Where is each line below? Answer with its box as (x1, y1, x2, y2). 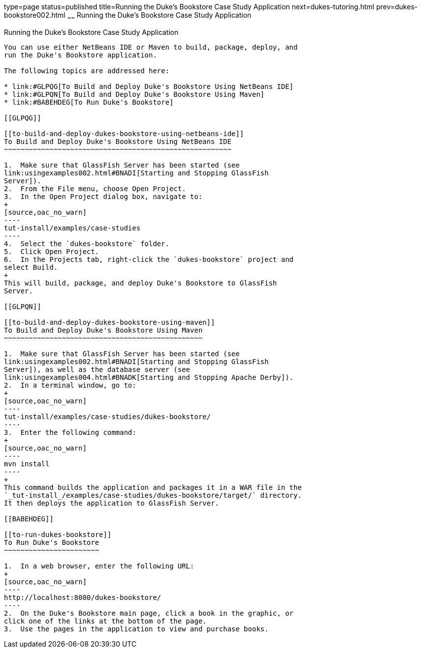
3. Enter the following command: (4, 428, 136, 436)
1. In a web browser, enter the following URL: (4, 562, 194, 570)
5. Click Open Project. (4, 247, 99, 255)
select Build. (4, 263, 58, 271)
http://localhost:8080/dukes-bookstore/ (4, 593, 161, 601)
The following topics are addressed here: (4, 66, 170, 75)
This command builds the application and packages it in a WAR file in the (4, 483, 302, 491)
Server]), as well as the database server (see (4, 365, 190, 373)
